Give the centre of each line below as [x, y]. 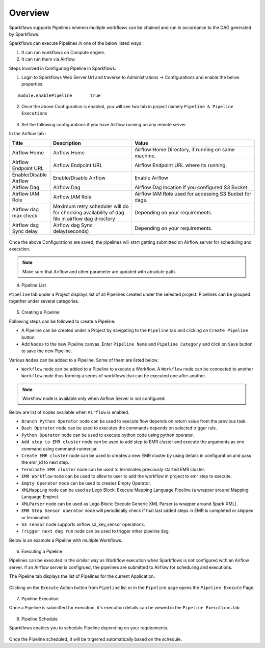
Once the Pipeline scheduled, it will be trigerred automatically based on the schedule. [95, 639]
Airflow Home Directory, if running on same [185, 149]
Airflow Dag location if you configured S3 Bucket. [192, 187]
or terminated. [36, 517]
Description [67, 143]
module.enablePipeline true [59, 95]
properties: [32, 84]
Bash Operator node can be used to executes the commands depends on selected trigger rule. [119, 428]
